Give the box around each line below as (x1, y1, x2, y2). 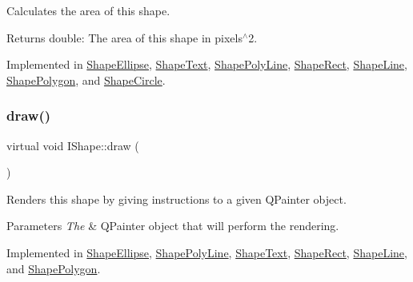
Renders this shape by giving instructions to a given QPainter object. (6, 190, 347, 207)
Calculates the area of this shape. (6, 2, 170, 18)
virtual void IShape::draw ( (6, 137, 139, 153)
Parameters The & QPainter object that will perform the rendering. (6, 217, 339, 234)
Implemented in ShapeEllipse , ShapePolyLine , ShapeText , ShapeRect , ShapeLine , (6, 244, 407, 260)
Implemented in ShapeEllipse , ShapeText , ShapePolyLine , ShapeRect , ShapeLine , (6, 56, 407, 73)
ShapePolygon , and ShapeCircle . (6, 71, 166, 88)
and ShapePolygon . (6, 260, 101, 276)
